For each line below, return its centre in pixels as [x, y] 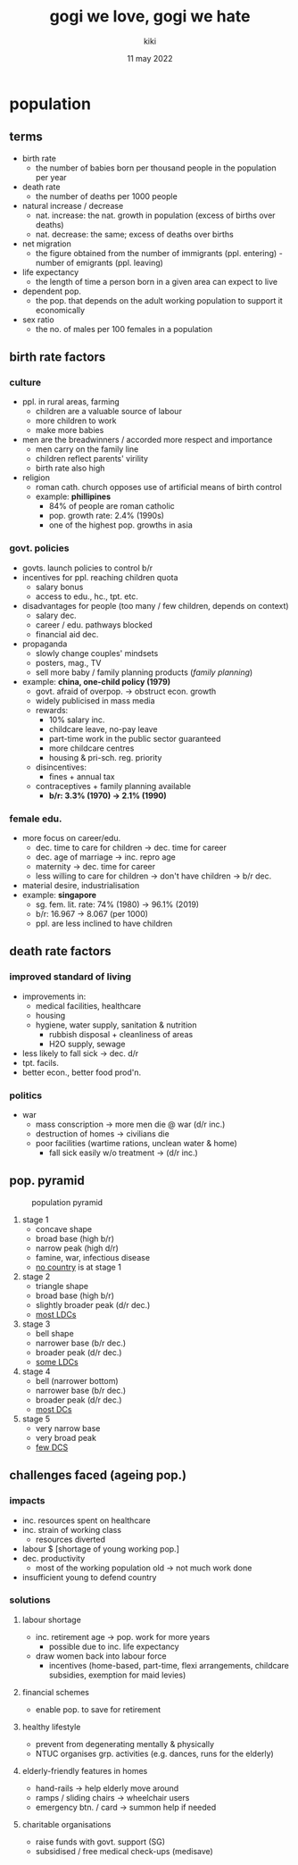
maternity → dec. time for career [95, 867]
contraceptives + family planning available [113, 786]
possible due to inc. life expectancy [114, 1646]
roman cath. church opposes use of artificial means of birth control [159, 487]
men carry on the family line [87, 449]
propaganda [45, 644]
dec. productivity [54, 1558]
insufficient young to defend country [89, 1577]
